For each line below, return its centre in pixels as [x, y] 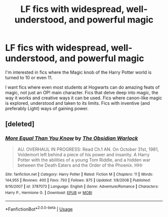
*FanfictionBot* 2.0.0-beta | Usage [39, 209]
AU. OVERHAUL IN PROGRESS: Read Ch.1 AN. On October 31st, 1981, [88, 149]
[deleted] [20, 124]
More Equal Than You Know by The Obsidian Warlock [72, 138]
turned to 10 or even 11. [29, 77]
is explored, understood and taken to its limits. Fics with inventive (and [77, 103]
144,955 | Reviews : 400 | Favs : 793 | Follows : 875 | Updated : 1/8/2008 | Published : [78, 181]
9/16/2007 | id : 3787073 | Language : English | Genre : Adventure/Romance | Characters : [82, 186]
